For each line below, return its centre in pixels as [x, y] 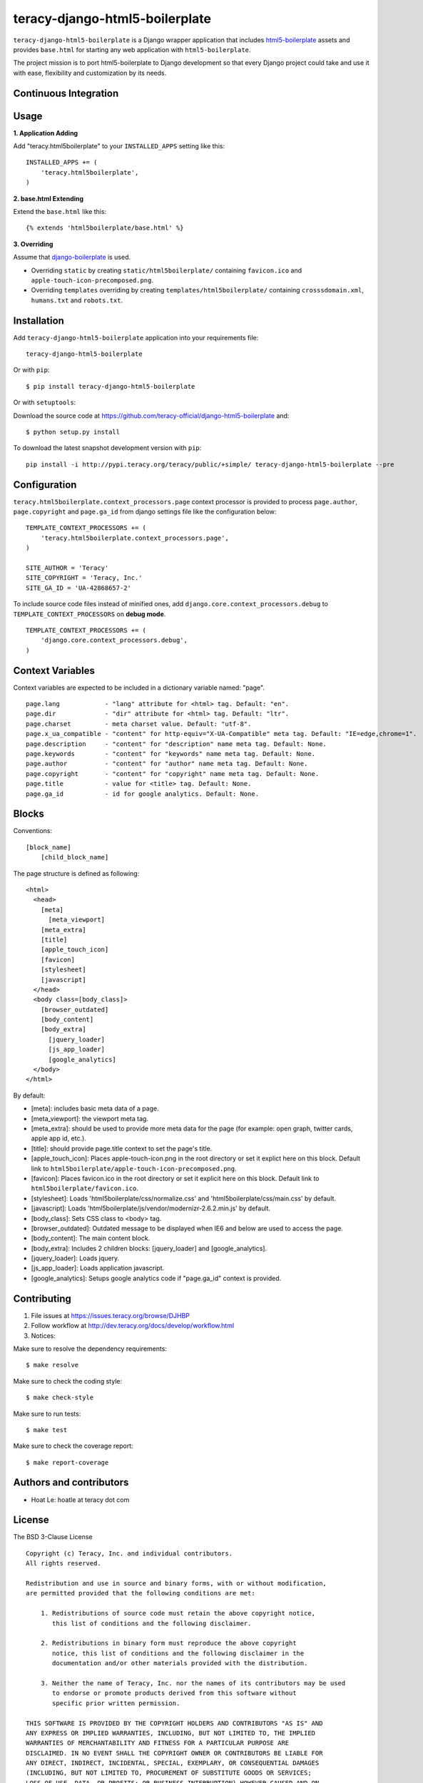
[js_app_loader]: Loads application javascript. [98, 1268]
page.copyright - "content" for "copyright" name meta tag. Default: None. [173, 773]
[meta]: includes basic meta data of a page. [95, 1108]
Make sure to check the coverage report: [73, 1446]
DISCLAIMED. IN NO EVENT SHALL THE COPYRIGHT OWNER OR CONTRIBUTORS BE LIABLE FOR [174, 1753]
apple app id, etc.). [59, 1138]
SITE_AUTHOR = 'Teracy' [67, 568]
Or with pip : [31, 370]
